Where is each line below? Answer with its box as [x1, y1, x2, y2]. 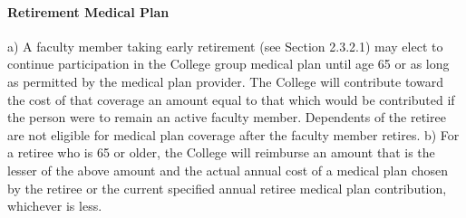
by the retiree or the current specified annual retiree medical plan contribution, [7, 178, 447, 197]
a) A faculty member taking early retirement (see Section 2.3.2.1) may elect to [7, 36, 443, 55]
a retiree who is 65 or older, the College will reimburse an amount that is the [7, 143, 435, 162]
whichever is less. [7, 196, 102, 215]
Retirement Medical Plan [7, 2, 170, 21]
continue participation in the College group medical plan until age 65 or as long [7, 54, 450, 73]
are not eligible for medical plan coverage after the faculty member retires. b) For [7, 125, 460, 144]
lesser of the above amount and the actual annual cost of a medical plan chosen [7, 160, 449, 179]
